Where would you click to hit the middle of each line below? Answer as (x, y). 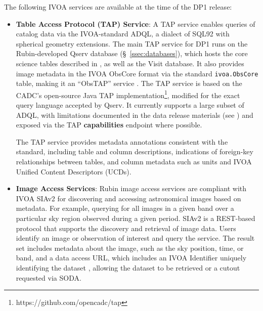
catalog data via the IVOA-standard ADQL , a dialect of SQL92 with (123, 34)
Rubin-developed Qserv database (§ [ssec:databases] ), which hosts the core (132, 53)
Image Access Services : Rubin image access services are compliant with (131, 188)
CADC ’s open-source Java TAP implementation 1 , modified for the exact (128, 94)
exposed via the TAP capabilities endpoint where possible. (109, 125)
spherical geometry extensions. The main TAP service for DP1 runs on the (132, 43)
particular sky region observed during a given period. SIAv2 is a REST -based (136, 218)
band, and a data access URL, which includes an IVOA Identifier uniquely (131, 258)
